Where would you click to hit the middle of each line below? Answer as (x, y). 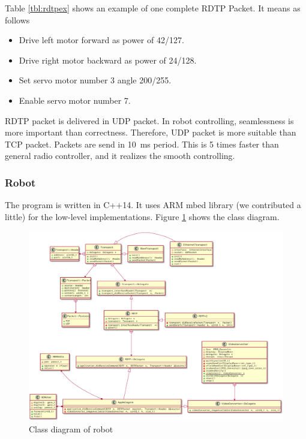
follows (17, 19)
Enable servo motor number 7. (75, 100)
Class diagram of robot (71, 429)
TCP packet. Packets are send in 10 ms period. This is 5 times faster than (142, 144)
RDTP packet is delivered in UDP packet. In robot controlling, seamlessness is (149, 120)
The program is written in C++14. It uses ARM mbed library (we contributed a (153, 205)
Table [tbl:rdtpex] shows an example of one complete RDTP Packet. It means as (153, 8)
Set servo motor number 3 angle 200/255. (95, 80)
